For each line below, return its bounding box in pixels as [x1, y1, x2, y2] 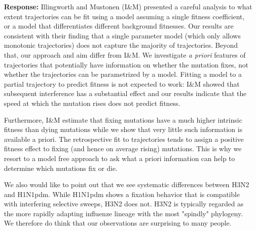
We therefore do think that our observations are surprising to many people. [4, 218, 232, 228]
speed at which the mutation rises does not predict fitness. [4, 98, 181, 108]
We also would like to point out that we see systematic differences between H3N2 [4, 179, 249, 190]
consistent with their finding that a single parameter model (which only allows [4, 30, 241, 40]
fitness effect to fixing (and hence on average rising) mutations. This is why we [4, 143, 242, 154]
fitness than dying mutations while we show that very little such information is [4, 124, 243, 134]
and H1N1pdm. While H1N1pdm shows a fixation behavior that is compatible [4, 189, 240, 199]
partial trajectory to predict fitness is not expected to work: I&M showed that [4, 78, 240, 89]
